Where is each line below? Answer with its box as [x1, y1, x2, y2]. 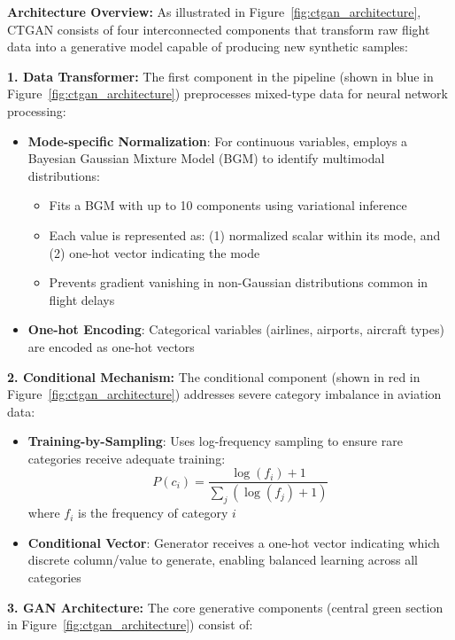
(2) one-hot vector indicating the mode [49, 243, 260, 261]
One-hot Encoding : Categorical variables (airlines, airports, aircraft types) [27, 320, 444, 339]
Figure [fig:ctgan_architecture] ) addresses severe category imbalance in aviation [7, 385, 442, 403]
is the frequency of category [77, 503, 228, 522]
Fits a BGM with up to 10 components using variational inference [49, 196, 407, 215]
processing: [7, 101, 66, 120]
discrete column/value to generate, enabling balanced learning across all [27, 550, 419, 569]
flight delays [49, 290, 115, 308]
